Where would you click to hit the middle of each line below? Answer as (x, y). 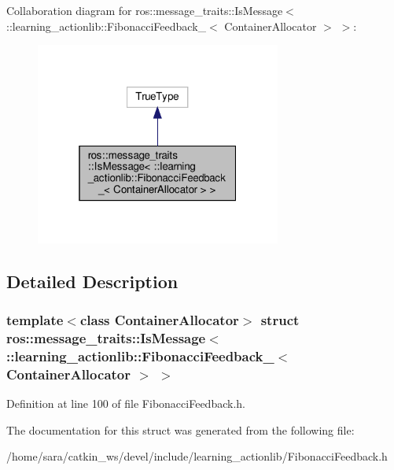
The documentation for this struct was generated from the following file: (180, 429)
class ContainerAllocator (159, 320)
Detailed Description (92, 281)
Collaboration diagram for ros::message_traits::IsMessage (145, 10)
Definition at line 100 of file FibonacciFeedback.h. (126, 403)
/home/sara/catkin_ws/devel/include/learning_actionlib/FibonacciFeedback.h (197, 456)
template (35, 320)
